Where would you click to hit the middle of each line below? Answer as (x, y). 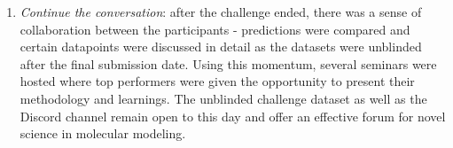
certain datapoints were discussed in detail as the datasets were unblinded (221, 47)
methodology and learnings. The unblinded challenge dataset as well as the (223, 98)
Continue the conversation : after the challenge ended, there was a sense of (221, 12)
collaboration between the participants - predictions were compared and (215, 29)
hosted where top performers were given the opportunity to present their (217, 81)
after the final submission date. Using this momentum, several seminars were (228, 63)
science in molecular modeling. (103, 133)
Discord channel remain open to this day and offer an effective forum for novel (233, 116)
